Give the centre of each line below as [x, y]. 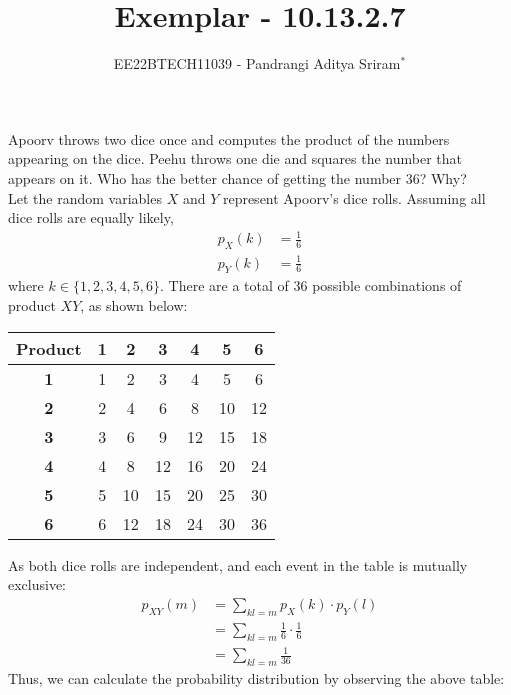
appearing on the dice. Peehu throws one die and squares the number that [235, 158]
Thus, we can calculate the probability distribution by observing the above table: [256, 678]
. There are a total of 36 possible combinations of [311, 285]
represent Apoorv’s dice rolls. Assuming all [354, 197]
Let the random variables [85, 197]
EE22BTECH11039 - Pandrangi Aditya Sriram [257, 63]
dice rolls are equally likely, [91, 217]
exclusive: [37, 584]
